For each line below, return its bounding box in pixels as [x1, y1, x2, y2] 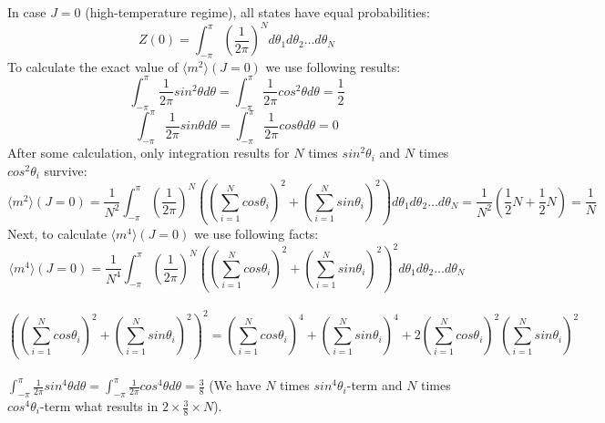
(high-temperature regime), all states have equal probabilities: [85, 3, 431, 21]
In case [7, 3, 46, 21]
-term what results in [39, 397, 159, 416]
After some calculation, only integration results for [7, 143, 290, 162]
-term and [346, 376, 403, 395]
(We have [209, 376, 261, 395]
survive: [44, 160, 87, 180]
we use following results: [265, 57, 401, 76]
